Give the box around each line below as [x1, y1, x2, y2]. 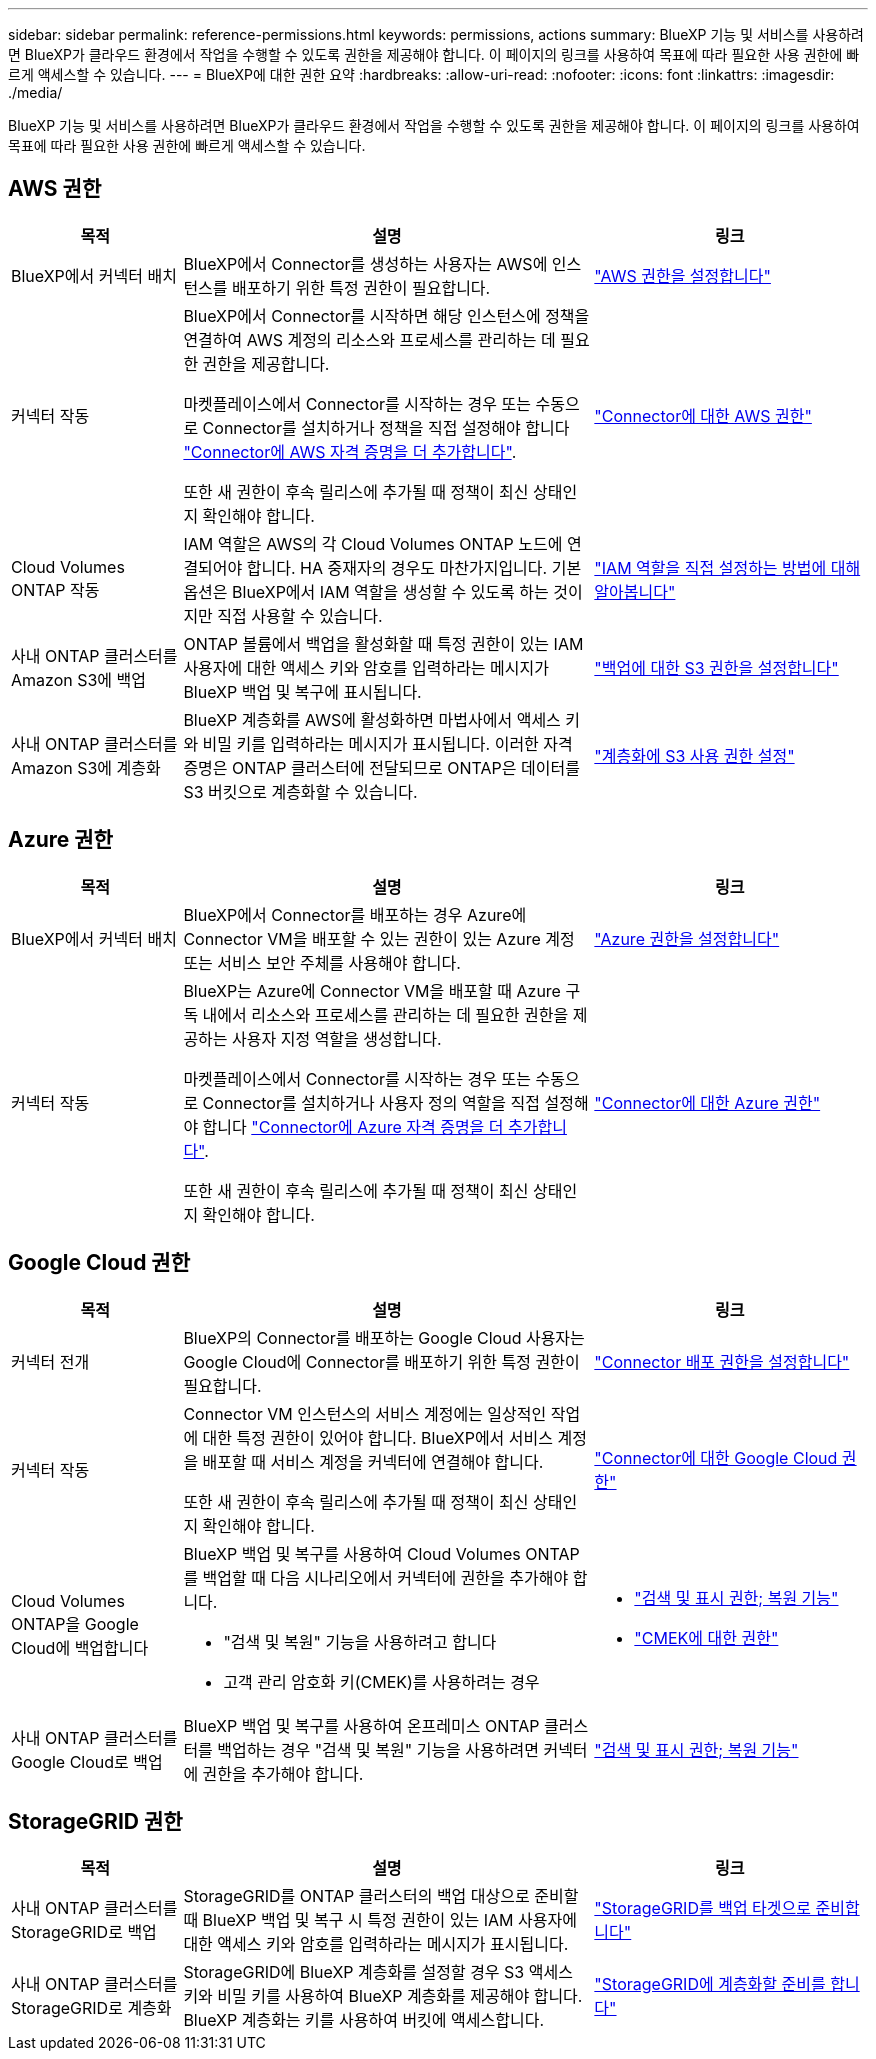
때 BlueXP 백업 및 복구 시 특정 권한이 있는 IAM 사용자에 [183, 1910, 577, 1931]
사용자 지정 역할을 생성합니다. [232, 1028, 442, 1049]
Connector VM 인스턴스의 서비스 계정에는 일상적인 [183, 1403, 547, 1424]
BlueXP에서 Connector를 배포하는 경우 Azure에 [183, 904, 527, 925]
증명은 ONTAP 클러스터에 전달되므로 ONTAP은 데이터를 [183, 757, 580, 778]
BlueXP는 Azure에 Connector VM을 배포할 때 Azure [183, 980, 561, 1001]
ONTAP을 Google [11, 1613, 139, 1634]
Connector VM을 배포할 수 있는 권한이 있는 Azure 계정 [183, 928, 575, 949]
